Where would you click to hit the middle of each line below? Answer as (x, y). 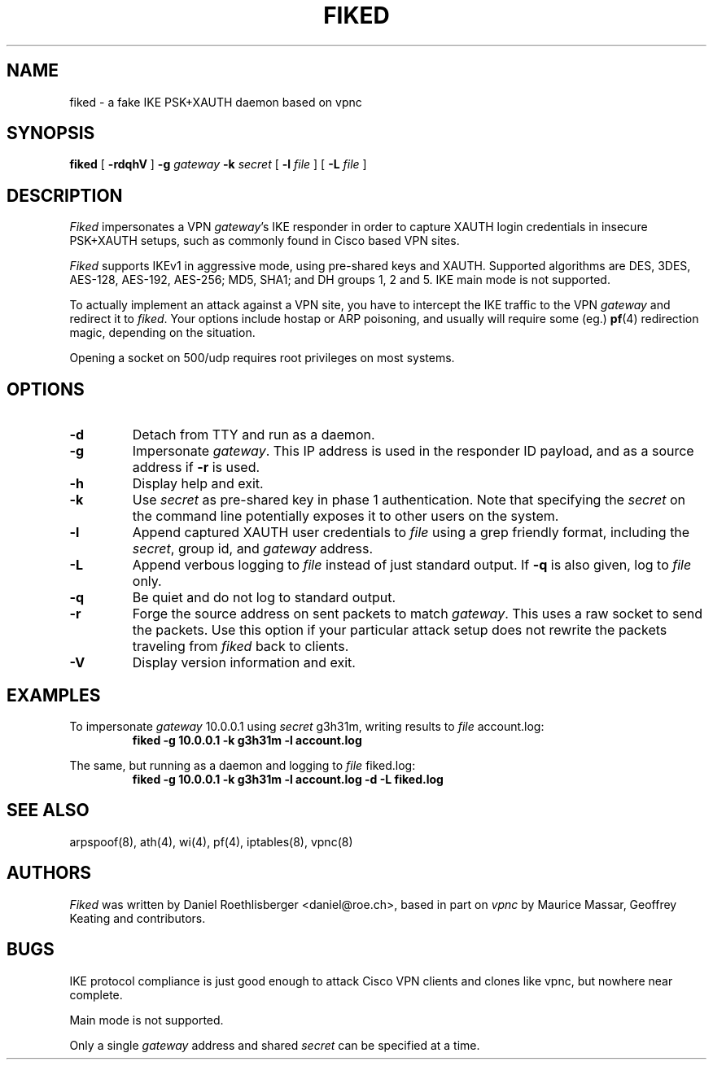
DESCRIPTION (65, 195)
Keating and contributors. (138, 918)
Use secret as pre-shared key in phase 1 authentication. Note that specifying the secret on (409, 500)
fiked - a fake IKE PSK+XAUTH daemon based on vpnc (216, 102)
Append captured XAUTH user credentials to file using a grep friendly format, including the (411, 533)
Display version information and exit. (244, 663)
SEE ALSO (48, 810)
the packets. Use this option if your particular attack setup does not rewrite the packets (400, 630)
